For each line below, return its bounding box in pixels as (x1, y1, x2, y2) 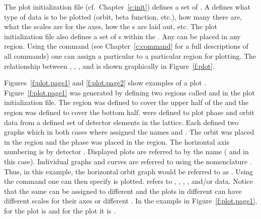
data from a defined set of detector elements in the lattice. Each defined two (4, 117, 239, 127)
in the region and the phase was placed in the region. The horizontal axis (4, 136, 229, 147)
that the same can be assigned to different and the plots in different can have (4, 185, 242, 196)
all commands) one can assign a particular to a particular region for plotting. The (4, 50, 256, 61)
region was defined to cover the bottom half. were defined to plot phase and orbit (4, 106, 254, 117)
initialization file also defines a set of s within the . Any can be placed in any (4, 31, 241, 41)
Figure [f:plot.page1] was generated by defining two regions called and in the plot (4, 87, 255, 97)
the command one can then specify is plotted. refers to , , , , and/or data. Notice (4, 176, 253, 186)
